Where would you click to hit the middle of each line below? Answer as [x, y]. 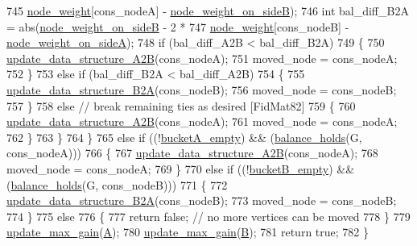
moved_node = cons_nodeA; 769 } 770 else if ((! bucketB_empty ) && [181, 168]
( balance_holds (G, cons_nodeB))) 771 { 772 [117, 184]
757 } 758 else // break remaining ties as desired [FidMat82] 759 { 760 [181, 105]
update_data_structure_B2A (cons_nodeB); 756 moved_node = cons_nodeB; [202, 89]
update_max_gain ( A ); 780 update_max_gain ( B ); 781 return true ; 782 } [188, 232]
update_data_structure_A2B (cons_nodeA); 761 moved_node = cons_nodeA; [202, 121]
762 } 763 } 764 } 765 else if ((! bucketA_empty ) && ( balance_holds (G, [184, 137]
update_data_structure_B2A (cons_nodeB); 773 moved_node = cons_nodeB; [202, 200]
